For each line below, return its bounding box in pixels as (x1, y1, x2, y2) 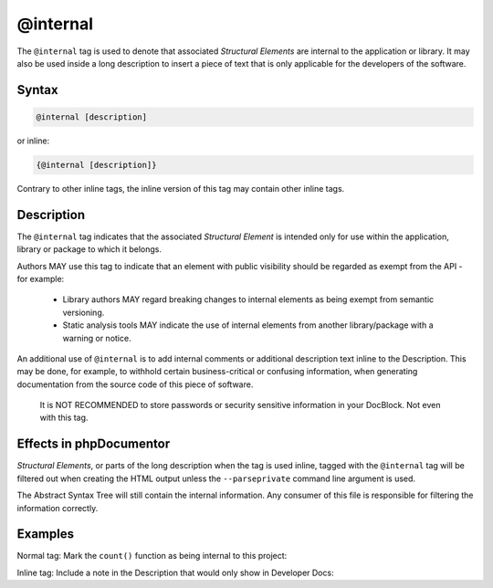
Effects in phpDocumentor (16, 436, 171, 452)
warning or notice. (62, 332, 131, 343)
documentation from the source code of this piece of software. (16, 379, 254, 390)
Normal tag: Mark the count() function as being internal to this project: (16, 551, 288, 562)
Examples (16, 526, 75, 542)
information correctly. (16, 502, 99, 513)
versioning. (62, 307, 105, 318)
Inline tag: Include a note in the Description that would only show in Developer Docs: (16, 567, 334, 578)
